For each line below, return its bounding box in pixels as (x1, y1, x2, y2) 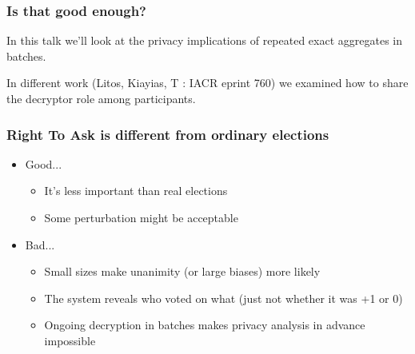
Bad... (25, 236, 55, 253)
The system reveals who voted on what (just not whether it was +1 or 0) (44, 289, 403, 306)
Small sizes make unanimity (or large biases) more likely (44, 263, 321, 280)
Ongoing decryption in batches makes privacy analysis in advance (44, 316, 365, 333)
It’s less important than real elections (44, 182, 228, 199)
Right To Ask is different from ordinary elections (6, 124, 329, 144)
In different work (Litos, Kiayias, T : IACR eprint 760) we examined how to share (6, 74, 409, 91)
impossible (44, 332, 96, 348)
